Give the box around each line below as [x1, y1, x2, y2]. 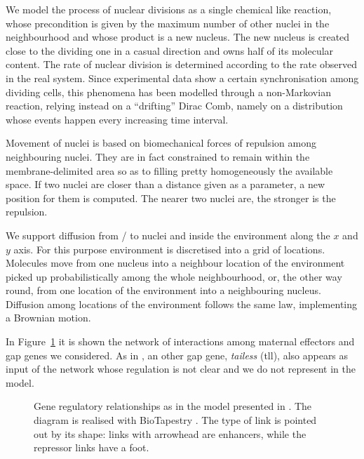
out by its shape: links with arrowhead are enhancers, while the [34, 426, 306, 441]
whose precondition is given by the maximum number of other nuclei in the [6, 15, 330, 30]
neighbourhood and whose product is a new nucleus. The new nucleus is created [6, 29, 350, 44]
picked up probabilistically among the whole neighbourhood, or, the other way [6, 269, 342, 284]
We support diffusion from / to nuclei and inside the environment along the [6, 227, 330, 242]
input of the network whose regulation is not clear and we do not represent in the [6, 361, 356, 376]
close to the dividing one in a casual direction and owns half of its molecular [6, 43, 334, 58]
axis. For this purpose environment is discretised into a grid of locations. [13, 241, 325, 256]
